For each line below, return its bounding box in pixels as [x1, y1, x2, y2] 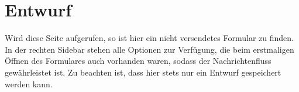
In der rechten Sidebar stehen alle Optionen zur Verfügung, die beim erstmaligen [5, 43, 294, 55]
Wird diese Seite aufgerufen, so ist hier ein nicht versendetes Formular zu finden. [5, 32, 294, 44]
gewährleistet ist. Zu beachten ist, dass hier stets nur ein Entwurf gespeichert [5, 66, 281, 78]
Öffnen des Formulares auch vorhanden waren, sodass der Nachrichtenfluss [5, 54, 271, 67]
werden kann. [5, 77, 53, 90]
